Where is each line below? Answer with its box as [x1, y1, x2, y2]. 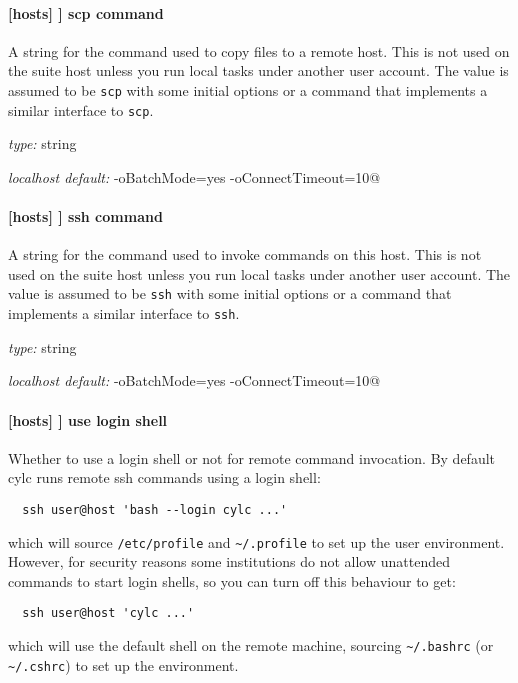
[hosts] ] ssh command [8, 206, 163, 227]
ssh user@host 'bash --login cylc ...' [22, 502, 288, 517]
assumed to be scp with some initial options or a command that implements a [8, 79, 488, 100]
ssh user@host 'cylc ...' [22, 606, 195, 621]
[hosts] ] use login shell [8, 409, 168, 430]
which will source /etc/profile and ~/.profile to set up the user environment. [8, 531, 505, 552]
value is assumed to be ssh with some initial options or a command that [8, 283, 452, 304]
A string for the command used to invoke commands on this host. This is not [8, 244, 482, 265]
